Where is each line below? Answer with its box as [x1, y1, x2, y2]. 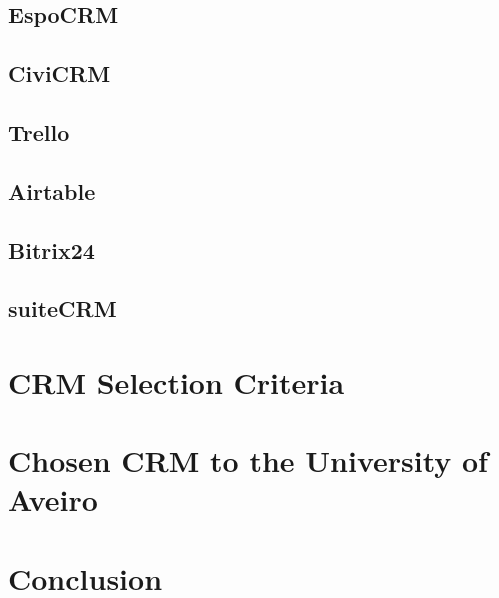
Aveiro [8, 479, 98, 520]
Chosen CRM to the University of [8, 440, 488, 481]
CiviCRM [8, 58, 111, 89]
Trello [8, 116, 70, 147]
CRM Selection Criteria [8, 361, 345, 402]
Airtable [8, 175, 96, 206]
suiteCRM [8, 293, 117, 324]
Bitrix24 [8, 234, 95, 265]
